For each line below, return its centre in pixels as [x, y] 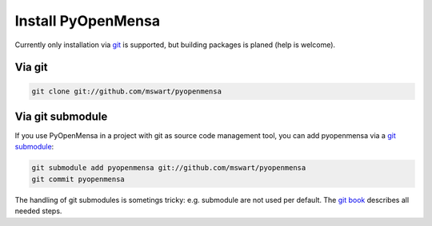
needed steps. [38, 211]
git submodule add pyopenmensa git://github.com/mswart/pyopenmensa [169, 168]
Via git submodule [61, 116]
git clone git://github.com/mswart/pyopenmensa [126, 91]
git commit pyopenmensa [78, 179]
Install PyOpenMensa [87, 21]
